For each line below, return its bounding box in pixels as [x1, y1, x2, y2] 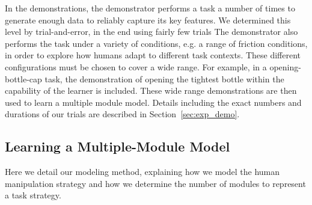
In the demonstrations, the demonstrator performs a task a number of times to [5, 2, 295, 14]
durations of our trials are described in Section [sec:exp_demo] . [5, 108, 240, 120]
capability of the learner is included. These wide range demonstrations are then [5, 84, 297, 97]
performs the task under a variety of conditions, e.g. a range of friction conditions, [5, 37, 308, 49]
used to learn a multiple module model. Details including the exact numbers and [5, 96, 302, 108]
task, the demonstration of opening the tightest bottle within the [44, 72, 284, 85]
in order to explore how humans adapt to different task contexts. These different [5, 49, 301, 61]
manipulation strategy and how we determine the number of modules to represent [5, 177, 306, 189]
